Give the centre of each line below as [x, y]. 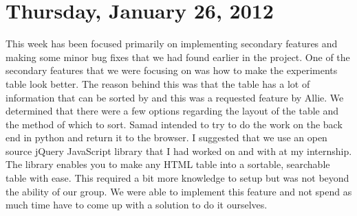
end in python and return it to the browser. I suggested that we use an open [166, 137]
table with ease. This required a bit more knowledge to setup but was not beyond [177, 178]
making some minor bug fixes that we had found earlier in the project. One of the [178, 57]
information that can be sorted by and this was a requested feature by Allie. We [175, 97]
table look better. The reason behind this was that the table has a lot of [158, 83]
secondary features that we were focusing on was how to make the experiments [172, 70]
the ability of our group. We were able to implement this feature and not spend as [179, 191]
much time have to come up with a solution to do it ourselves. [137, 205]
